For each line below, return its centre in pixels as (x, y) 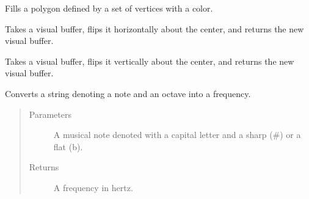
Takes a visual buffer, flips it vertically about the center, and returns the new (150, 61)
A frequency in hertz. (93, 187)
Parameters (50, 114)
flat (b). (68, 146)
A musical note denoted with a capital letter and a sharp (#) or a (177, 135)
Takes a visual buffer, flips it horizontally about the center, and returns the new (154, 28)
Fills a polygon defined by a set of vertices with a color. (109, 8)
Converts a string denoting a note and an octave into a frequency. (128, 93)
